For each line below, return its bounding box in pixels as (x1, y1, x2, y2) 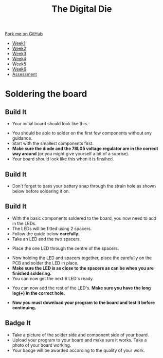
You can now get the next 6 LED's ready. (12, 275, 94, 281)
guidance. (12, 135, 33, 141)
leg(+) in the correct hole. (12, 290, 65, 296)
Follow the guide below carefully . (12, 230, 80, 237)
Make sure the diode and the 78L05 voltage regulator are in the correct (12, 146, 158, 151)
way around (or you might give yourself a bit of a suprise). (12, 151, 129, 157)
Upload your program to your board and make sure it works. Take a (12, 337, 147, 343)
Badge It (5, 319, 31, 327)
